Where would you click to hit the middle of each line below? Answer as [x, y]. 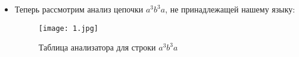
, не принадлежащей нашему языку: [230, 9]
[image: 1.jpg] [68, 28]
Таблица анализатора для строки [97, 47]
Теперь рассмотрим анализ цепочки [79, 9]
